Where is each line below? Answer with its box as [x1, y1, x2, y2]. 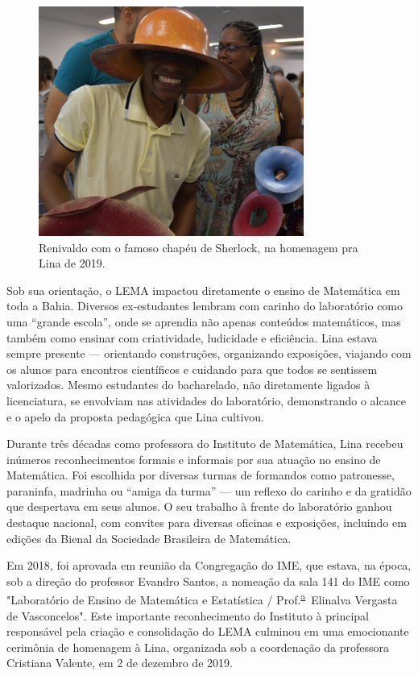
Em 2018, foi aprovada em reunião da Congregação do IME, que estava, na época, [6, 557, 412, 574]
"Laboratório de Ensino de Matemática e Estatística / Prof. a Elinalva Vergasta [6, 589, 398, 608]
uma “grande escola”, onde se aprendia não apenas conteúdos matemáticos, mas [6, 313, 401, 330]
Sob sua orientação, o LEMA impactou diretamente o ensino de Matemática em [6, 281, 400, 298]
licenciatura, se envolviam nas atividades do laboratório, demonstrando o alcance [6, 392, 406, 409]
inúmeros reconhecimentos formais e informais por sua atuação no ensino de [6, 450, 381, 467]
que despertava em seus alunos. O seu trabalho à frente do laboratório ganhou [6, 498, 392, 515]
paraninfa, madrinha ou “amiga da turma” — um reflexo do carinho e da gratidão [6, 482, 412, 499]
